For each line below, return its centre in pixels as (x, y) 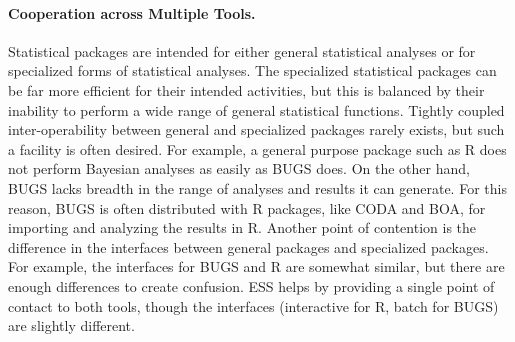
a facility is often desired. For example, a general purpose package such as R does (257, 148)
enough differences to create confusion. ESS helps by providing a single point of (251, 285)
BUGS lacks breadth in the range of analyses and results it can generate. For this (257, 187)
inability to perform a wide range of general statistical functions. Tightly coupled (256, 109)
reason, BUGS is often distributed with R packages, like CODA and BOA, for (247, 207)
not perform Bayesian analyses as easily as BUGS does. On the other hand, (239, 168)
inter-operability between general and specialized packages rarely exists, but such (256, 129)
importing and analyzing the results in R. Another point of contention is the (242, 227)
